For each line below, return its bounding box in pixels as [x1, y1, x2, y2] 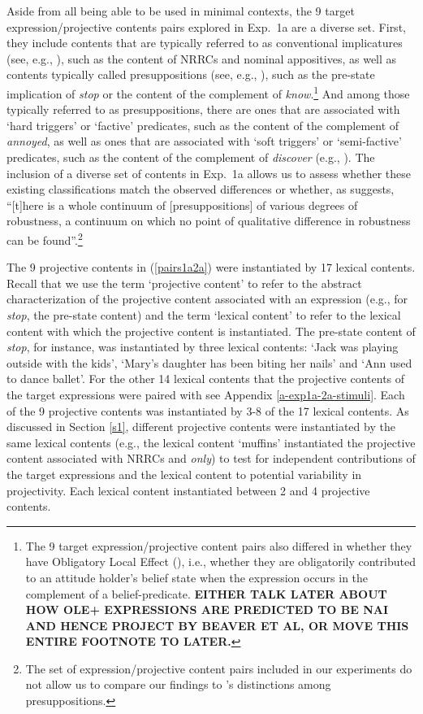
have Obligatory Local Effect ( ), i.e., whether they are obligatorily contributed [25, 553, 416, 570]
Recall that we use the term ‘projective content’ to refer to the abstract [6, 274, 362, 291]
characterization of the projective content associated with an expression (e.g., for [6, 290, 408, 307]
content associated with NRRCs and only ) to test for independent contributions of [6, 450, 416, 467]
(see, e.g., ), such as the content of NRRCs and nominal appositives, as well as [6, 50, 397, 67]
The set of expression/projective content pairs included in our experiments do [25, 660, 412, 677]
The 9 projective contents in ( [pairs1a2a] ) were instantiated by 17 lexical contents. [6, 259, 416, 276]
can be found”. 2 [6, 229, 83, 248]
